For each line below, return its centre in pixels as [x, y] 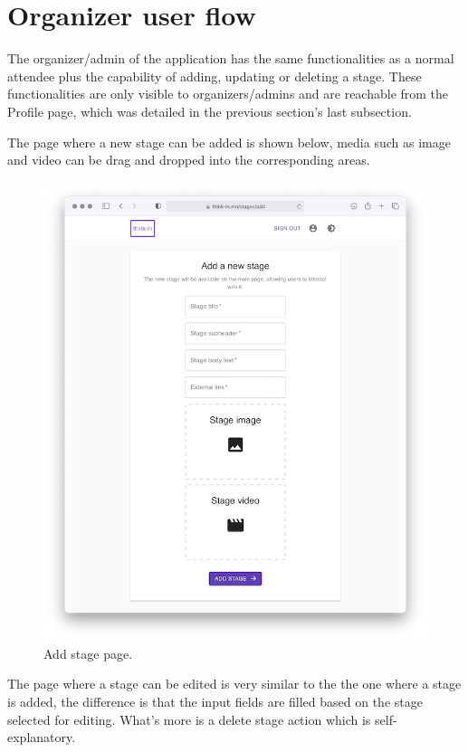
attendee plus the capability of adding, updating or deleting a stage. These [215, 76]
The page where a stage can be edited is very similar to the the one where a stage [234, 684]
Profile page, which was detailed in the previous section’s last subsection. [210, 111]
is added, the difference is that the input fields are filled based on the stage [215, 702]
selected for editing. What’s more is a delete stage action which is [189, 719]
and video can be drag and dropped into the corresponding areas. [189, 160]
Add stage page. [88, 653]
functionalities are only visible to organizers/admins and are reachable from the [228, 94]
